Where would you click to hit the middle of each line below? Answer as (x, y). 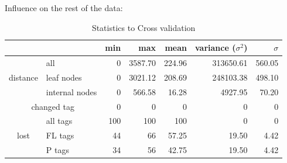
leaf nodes (64, 77)
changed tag (53, 106)
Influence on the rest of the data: (64, 8)
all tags (59, 121)
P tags (58, 150)
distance (23, 77)
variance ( (215, 48)
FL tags (60, 135)
